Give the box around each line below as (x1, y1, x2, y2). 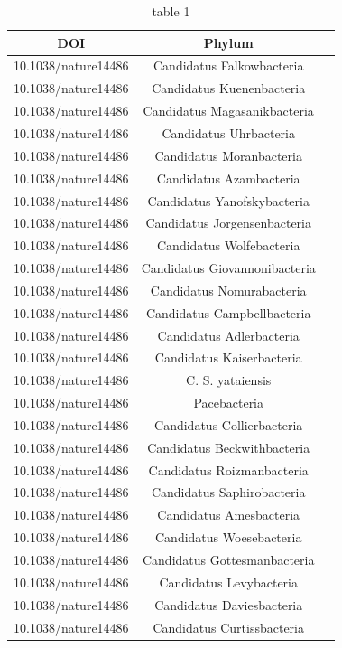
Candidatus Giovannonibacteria (141, 258, 316, 277)
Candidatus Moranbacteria (154, 146, 302, 164)
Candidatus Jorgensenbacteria (145, 213, 311, 232)
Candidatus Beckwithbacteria (147, 437, 310, 456)
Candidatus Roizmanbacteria (148, 460, 309, 479)
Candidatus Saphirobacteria (151, 483, 306, 502)
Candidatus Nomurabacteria (150, 280, 307, 299)
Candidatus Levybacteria (159, 572, 298, 591)
